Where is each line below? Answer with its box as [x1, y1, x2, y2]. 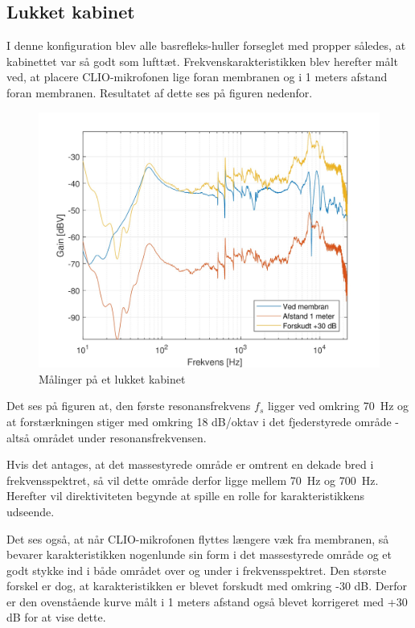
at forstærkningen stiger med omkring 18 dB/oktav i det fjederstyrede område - [6, 413, 399, 429]
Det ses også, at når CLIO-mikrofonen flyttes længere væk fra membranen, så [6, 530, 389, 547]
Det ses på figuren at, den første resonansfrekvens [6, 397, 251, 414]
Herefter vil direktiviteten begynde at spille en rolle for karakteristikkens [6, 487, 365, 504]
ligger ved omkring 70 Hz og [267, 397, 409, 414]
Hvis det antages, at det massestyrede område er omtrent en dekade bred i [6, 456, 374, 473]
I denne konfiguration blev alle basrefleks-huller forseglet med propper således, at [6, 37, 406, 54]
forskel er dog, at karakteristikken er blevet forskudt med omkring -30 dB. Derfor [6, 577, 407, 594]
